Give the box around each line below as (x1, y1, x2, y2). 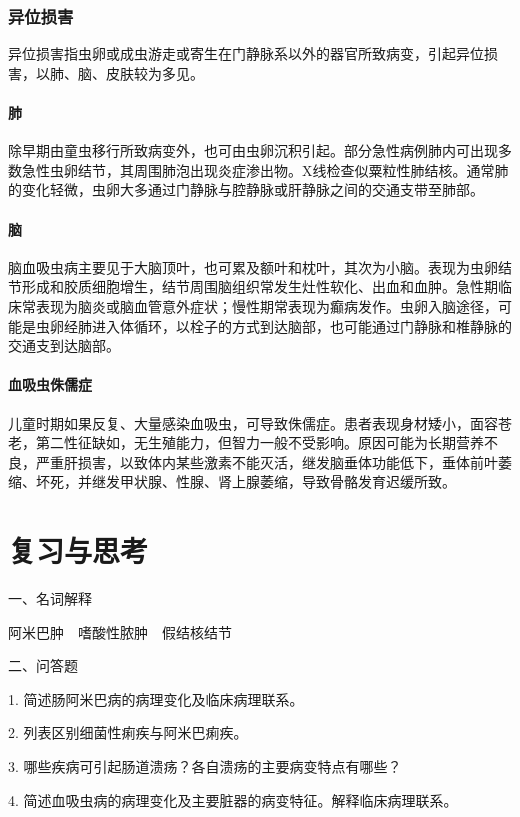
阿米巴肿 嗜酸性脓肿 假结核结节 (8, 621, 232, 642)
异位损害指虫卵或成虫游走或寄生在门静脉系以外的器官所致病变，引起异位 (8, 43, 484, 64)
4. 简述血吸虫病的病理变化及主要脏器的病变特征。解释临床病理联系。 (8, 789, 458, 810)
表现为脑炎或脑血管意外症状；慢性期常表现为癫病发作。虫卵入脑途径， (35, 295, 498, 316)
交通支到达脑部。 (8, 335, 120, 356)
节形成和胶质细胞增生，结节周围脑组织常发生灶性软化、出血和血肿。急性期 (8, 276, 498, 297)
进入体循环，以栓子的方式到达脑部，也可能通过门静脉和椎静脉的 (91, 315, 512, 336)
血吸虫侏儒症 (8, 374, 92, 395)
